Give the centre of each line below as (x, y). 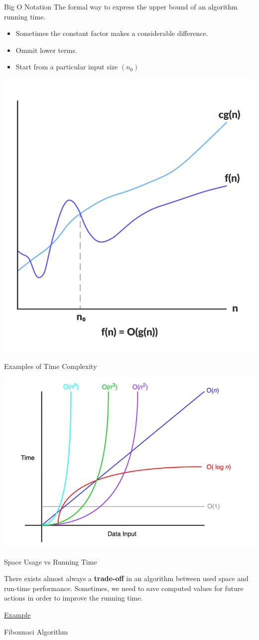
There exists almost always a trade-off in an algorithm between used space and (126, 578)
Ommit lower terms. (46, 50)
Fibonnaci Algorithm (36, 631)
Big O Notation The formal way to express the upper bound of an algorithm (121, 6)
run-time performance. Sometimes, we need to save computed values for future (124, 588)
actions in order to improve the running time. (73, 598)
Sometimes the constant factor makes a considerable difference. (112, 33)
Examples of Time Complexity (51, 366)
